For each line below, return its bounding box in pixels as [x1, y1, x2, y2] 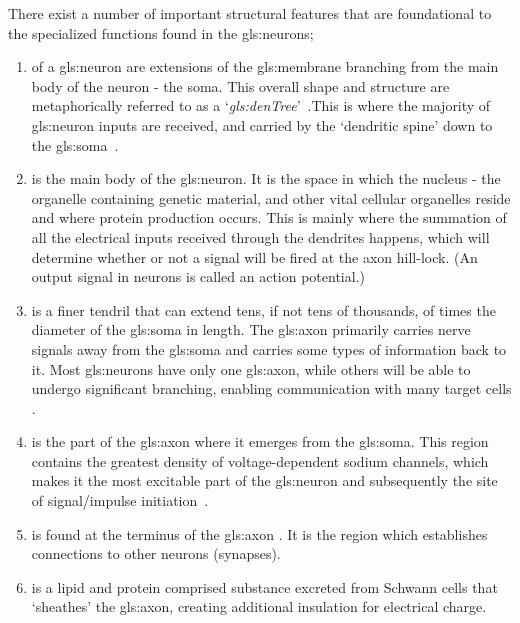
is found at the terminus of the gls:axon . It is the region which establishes [31, 523, 488, 544]
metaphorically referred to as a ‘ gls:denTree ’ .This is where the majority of [31, 95, 491, 116]
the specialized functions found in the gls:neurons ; [8, 22, 314, 43]
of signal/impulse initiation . [31, 490, 209, 511]
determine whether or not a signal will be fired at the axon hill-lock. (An [31, 246, 478, 267]
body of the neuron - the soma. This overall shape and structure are [31, 75, 450, 96]
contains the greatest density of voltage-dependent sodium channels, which [31, 450, 489, 471]
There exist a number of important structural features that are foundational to [8, 3, 492, 23]
